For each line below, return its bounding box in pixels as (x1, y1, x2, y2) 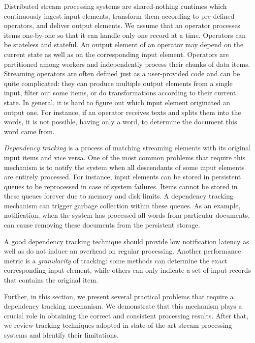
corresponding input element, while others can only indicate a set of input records (4, 265, 251, 275)
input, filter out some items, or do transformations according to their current (4, 87, 236, 98)
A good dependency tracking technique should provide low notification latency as (4, 236, 249, 246)
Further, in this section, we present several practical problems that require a (4, 291, 234, 301)
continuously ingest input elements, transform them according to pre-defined (4, 10, 235, 21)
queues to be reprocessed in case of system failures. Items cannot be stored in (4, 181, 238, 191)
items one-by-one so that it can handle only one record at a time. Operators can (4, 29, 246, 40)
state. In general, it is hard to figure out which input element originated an (4, 97, 230, 107)
